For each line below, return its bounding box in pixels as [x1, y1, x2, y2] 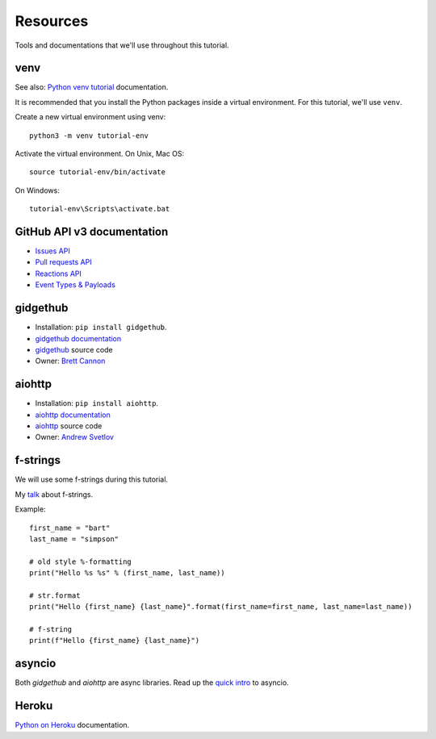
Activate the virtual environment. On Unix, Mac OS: [15, 149, 185, 159]
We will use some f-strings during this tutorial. [15, 474, 169, 484]
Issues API [35, 246, 70, 256]
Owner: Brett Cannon [35, 356, 106, 366]
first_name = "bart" [29, 523, 111, 532]
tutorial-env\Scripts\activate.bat [29, 204, 170, 214]
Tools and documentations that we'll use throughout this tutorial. [15, 40, 229, 50]
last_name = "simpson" [29, 534, 119, 544]
